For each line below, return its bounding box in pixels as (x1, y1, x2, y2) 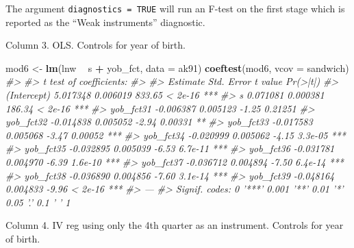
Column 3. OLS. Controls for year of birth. (5, 38, 186, 52)
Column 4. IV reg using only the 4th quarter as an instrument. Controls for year (5, 218, 344, 232)
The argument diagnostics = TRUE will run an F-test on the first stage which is (5, 1, 345, 15)
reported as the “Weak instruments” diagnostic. (5, 14, 205, 29)
